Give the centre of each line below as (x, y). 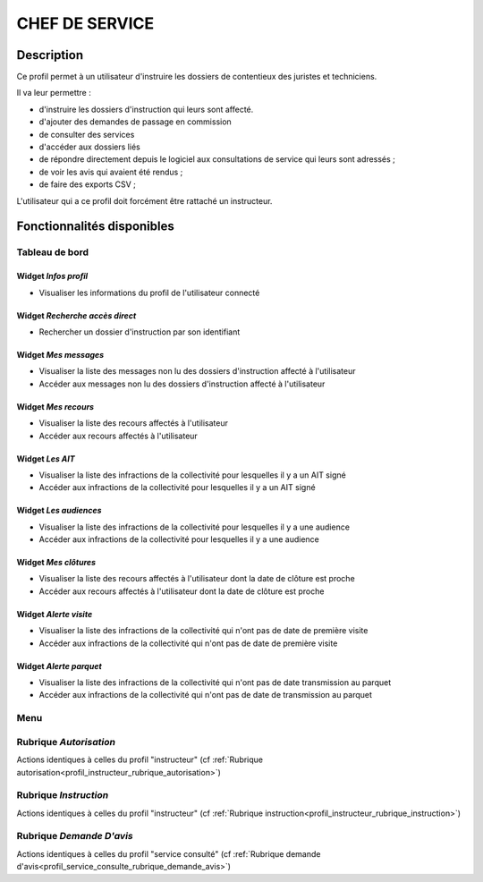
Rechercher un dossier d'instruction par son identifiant (140, 332)
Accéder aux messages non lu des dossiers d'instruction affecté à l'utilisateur (182, 384)
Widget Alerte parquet (59, 666)
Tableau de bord (53, 252)
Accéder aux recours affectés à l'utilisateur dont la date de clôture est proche (182, 591)
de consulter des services (87, 134)
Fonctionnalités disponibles (95, 227)
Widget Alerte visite (55, 614)
